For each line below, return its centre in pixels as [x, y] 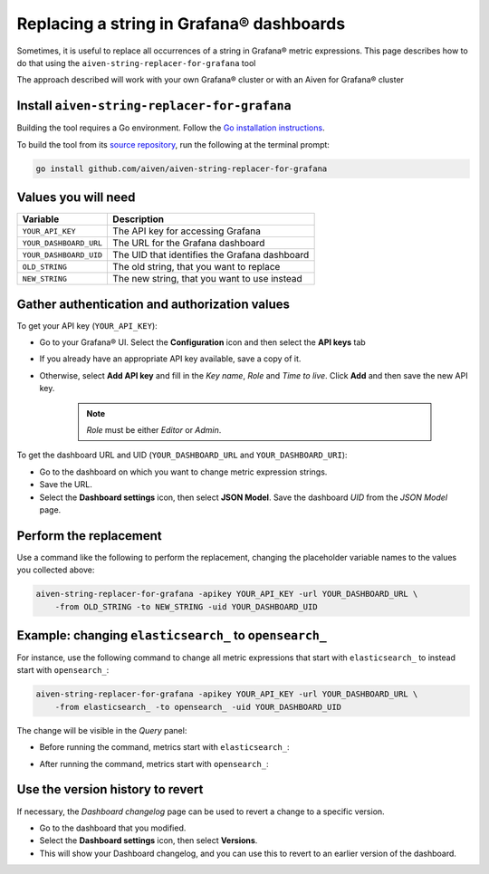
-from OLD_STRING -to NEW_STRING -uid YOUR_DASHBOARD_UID [186, 606]
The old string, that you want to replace [197, 267]
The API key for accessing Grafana [187, 231]
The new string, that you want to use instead [207, 279]
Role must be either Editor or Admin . [154, 429]
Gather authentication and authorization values [153, 304]
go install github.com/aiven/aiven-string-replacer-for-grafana [182, 168]
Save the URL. [66, 485]
